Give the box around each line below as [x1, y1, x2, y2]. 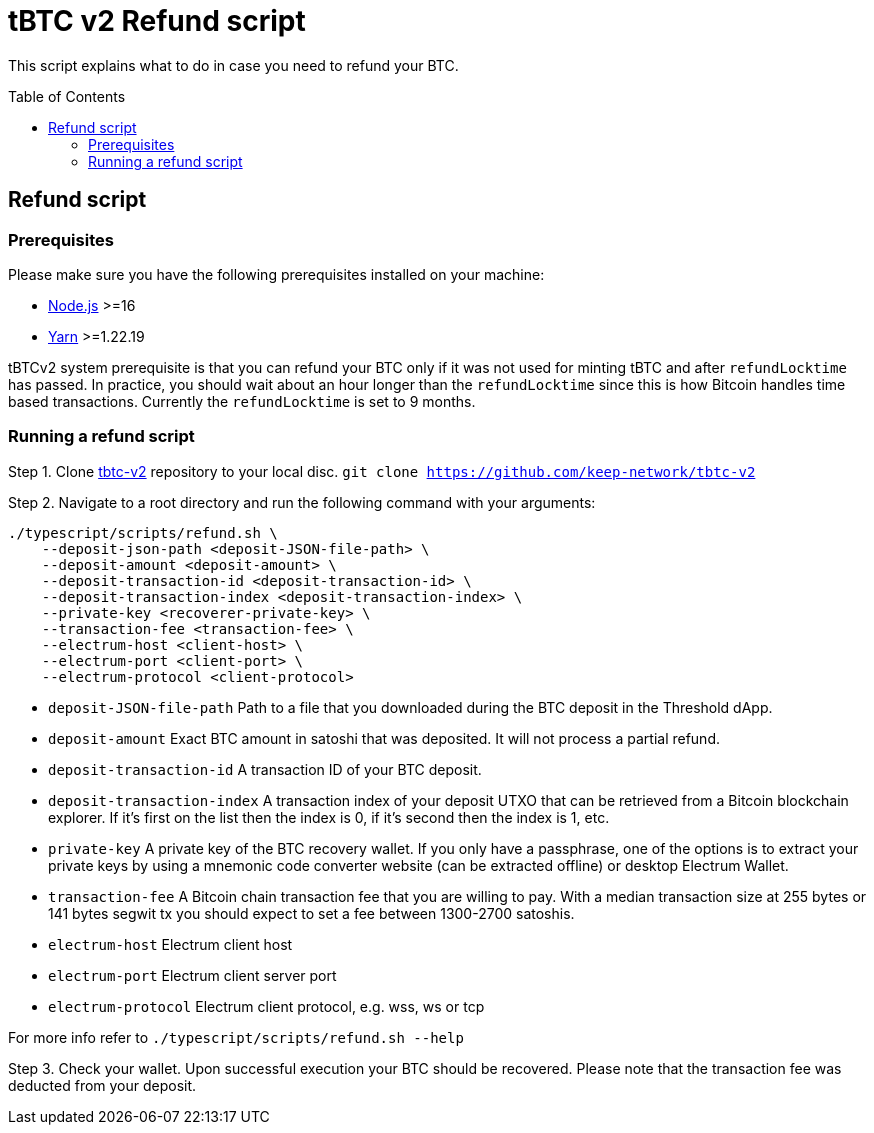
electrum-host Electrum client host [48, 935, 293, 953]
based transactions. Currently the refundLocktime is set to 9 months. [8, 392, 476, 410]
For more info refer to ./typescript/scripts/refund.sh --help [8, 1028, 464, 1046]
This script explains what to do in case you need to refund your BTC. [8, 56, 459, 74]
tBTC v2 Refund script [8, 4, 306, 38]
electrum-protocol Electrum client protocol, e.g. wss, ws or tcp [48, 997, 485, 1015]
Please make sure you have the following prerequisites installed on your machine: [8, 265, 545, 283]
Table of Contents [8, 87, 126, 105]
